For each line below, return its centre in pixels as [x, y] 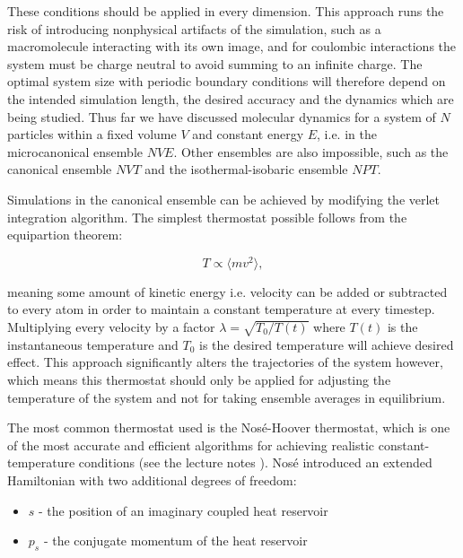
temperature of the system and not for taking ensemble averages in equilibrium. [227, 397]
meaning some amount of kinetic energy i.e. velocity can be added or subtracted [227, 291]
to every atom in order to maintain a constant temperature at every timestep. [221, 309]
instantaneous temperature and [93, 344]
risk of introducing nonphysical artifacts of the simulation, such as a [194, 28]
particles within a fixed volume [92, 134]
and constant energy [248, 134]
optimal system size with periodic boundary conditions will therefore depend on [227, 81]
